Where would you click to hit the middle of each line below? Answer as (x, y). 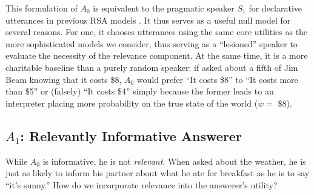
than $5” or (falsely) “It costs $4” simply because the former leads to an (140, 91)
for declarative (276, 8)
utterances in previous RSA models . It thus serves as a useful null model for (148, 20)
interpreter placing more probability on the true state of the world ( (132, 103)
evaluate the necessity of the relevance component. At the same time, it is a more (157, 55)
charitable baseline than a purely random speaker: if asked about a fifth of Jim (152, 67)
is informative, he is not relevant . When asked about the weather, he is (174, 161)
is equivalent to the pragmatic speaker (164, 8)
